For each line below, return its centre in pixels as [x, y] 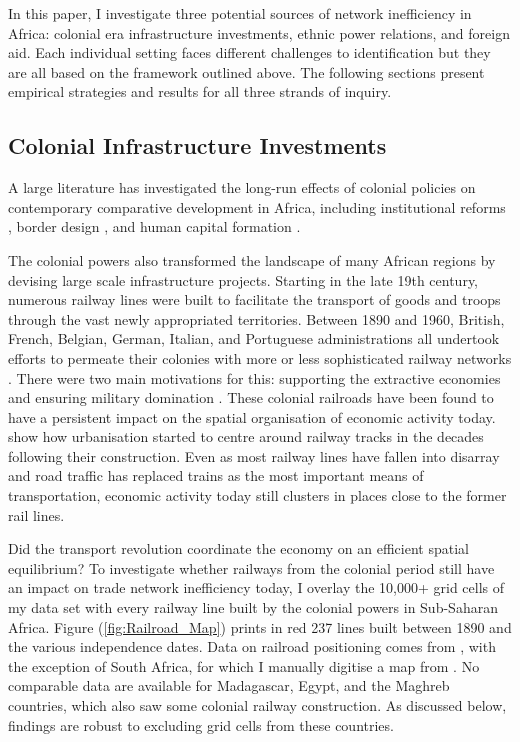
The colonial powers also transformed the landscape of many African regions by [252, 259]
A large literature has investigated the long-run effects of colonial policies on [242, 187]
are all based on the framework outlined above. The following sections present [246, 71]
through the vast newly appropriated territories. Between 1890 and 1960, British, [256, 318]
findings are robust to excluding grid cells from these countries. [201, 724]
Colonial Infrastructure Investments [197, 145]
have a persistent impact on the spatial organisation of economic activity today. [252, 416]
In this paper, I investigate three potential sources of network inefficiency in [240, 13]
